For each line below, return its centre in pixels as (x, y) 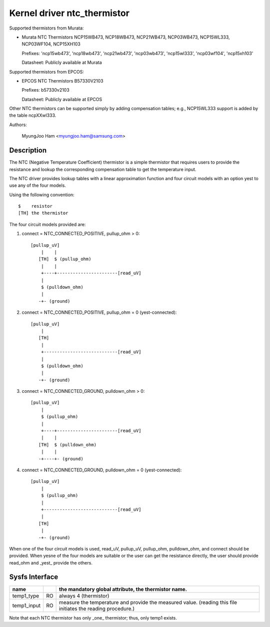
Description (28, 150)
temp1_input (26, 605)
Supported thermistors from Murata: (46, 28)
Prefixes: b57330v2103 (45, 90)
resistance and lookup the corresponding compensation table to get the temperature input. (103, 169)
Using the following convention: (42, 195)
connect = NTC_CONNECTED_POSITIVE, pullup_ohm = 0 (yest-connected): (99, 312)
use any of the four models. (37, 186)
